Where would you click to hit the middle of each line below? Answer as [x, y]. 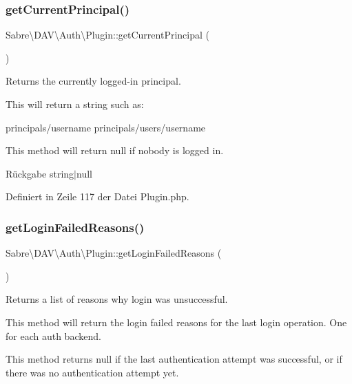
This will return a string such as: [75, 104]
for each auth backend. [53, 335]
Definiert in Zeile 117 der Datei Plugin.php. [97, 196]
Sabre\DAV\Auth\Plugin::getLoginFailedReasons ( [114, 253]
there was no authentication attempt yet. [92, 372]
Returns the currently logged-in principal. [93, 81]
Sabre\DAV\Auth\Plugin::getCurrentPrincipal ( [107, 35]
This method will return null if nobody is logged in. [115, 150]
